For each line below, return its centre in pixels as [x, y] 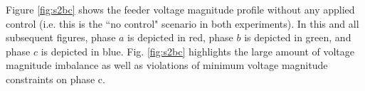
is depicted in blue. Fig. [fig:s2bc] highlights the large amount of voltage [198, 51]
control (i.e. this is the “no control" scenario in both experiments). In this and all [182, 23]
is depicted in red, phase [180, 37]
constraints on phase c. [55, 79]
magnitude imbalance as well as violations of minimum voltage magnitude [167, 65]
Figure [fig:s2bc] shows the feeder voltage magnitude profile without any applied [180, 9]
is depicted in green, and [298, 37]
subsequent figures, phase [61, 37]
